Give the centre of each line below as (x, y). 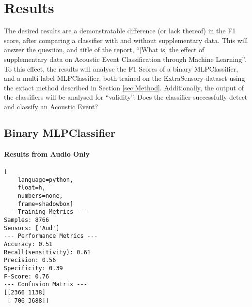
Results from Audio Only (47, 153)
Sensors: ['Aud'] (32, 228)
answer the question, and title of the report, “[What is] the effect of (104, 50)
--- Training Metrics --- (46, 212)
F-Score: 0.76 (27, 276)
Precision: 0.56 (30, 260)
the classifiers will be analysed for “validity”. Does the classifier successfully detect (126, 97)
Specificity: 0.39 (33, 268)
